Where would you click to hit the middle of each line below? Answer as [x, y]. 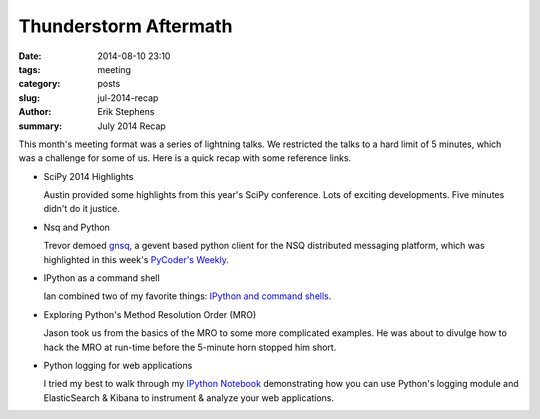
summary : [40, 126]
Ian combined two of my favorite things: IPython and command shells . [187, 296]
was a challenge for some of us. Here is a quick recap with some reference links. [185, 158]
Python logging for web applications [118, 365]
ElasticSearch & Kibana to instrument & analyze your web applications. [189, 397]
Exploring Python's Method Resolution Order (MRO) [150, 314]
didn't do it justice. [81, 209]
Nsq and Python [76, 227]
